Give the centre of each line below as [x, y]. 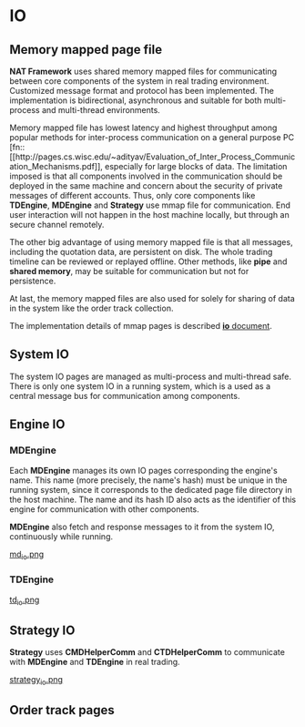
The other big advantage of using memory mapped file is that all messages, [151, 242]
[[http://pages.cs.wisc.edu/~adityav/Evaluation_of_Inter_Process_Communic [152, 157]
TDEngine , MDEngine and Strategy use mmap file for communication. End [150, 205]
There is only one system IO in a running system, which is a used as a [140, 386]
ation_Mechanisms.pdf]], [56, 166]
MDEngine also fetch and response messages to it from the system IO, [142, 527]
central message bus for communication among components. [125, 395]
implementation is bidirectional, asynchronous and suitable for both [136, 100]
